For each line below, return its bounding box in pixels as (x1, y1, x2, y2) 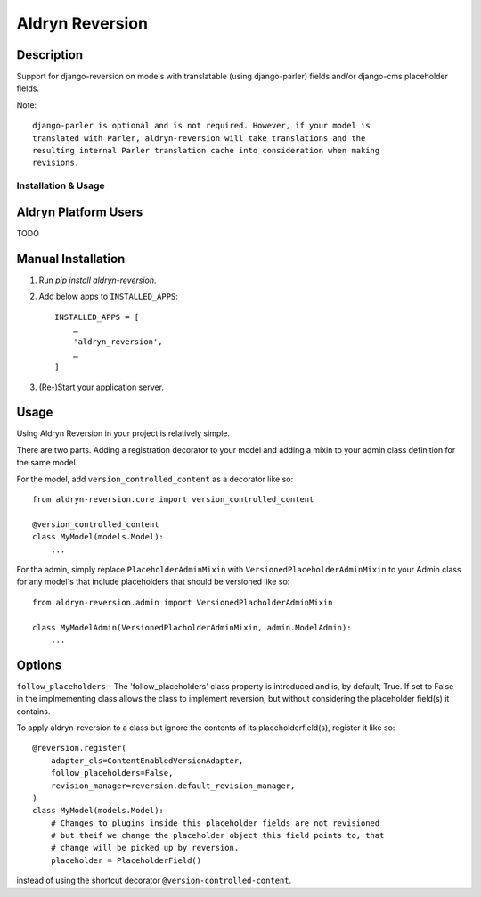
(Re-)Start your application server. (38, 382, 165, 392)
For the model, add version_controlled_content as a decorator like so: (16, 473, 294, 484)
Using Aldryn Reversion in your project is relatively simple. (16, 428, 231, 439)
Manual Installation (16, 251, 126, 267)
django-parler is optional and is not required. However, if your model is (32, 120, 371, 131)
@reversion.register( (32, 743, 126, 753)
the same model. (16, 457, 78, 468)
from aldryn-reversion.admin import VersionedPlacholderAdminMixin (32, 597, 333, 607)
